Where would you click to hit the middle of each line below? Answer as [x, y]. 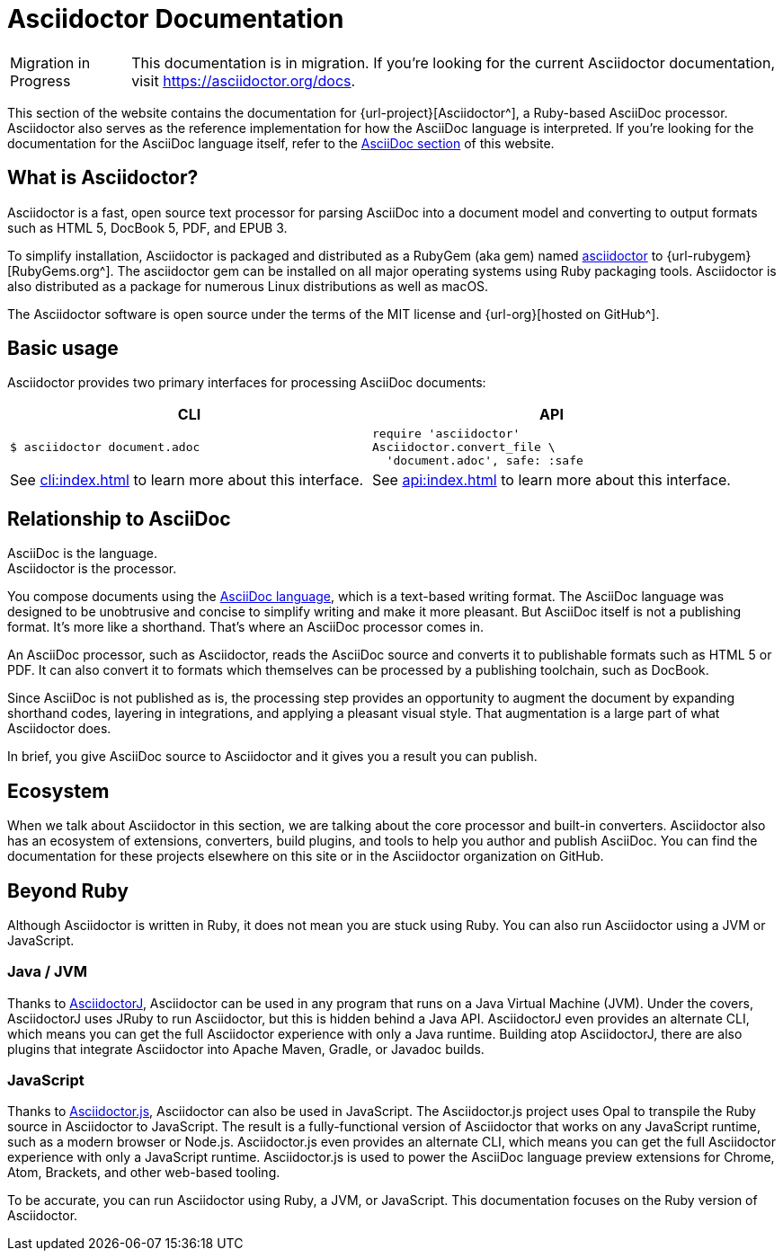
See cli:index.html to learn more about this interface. [187, 480]
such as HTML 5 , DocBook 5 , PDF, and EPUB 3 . [147, 227]
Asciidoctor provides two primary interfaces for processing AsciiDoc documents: [247, 383]
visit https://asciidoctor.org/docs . [244, 80]
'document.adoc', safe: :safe [485, 461]
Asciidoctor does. [59, 729]
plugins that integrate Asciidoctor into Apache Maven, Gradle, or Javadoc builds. [246, 1049]
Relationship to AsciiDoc [119, 518]
